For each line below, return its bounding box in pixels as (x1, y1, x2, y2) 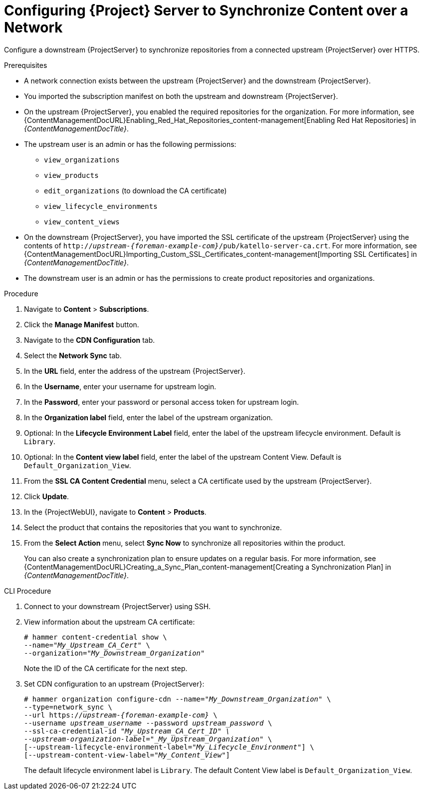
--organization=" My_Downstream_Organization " (24, 649, 205, 657)
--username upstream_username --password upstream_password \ (24, 719, 272, 727)
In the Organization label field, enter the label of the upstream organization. (24, 413, 273, 422)
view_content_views (44, 217, 120, 226)
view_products (44, 171, 99, 179)
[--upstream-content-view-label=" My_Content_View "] (24, 751, 230, 759)
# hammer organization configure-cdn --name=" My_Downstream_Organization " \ (24, 695, 331, 703)
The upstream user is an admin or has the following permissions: (24, 139, 236, 148)
